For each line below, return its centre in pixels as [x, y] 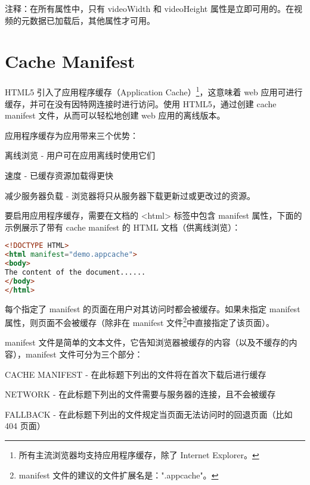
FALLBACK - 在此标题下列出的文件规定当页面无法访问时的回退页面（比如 [149, 414]
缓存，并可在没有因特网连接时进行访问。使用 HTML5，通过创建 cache [141, 103]
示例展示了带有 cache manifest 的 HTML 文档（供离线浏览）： [123, 227]
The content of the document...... [75, 272]
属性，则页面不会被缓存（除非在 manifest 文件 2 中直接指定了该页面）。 [139, 321]
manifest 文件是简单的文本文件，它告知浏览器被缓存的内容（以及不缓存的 [147, 342]
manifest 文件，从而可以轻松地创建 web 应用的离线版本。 [115, 115]
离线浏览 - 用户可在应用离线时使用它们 [80, 155]
